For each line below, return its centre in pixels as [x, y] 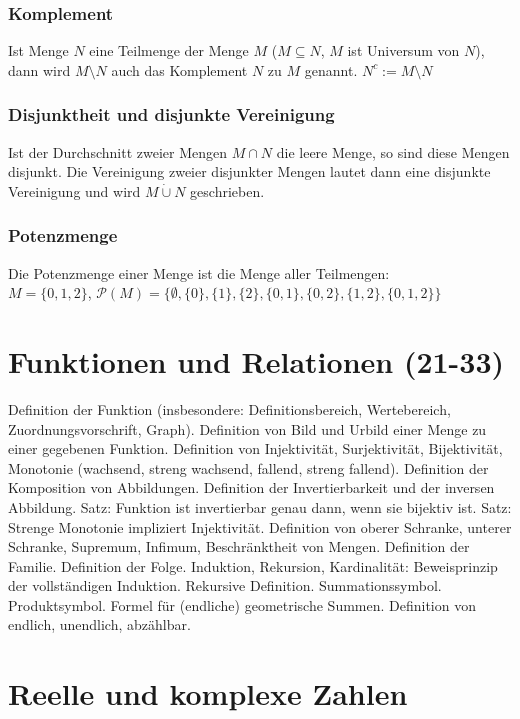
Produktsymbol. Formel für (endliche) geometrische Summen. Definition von [242, 604]
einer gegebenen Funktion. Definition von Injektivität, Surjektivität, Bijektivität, [255, 448]
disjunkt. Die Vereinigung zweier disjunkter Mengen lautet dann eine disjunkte [249, 171]
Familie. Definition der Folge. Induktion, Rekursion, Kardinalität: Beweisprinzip [253, 565]
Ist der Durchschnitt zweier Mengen [118, 151]
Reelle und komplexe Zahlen [208, 693]
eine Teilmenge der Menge [169, 50]
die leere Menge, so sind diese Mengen [393, 151]
